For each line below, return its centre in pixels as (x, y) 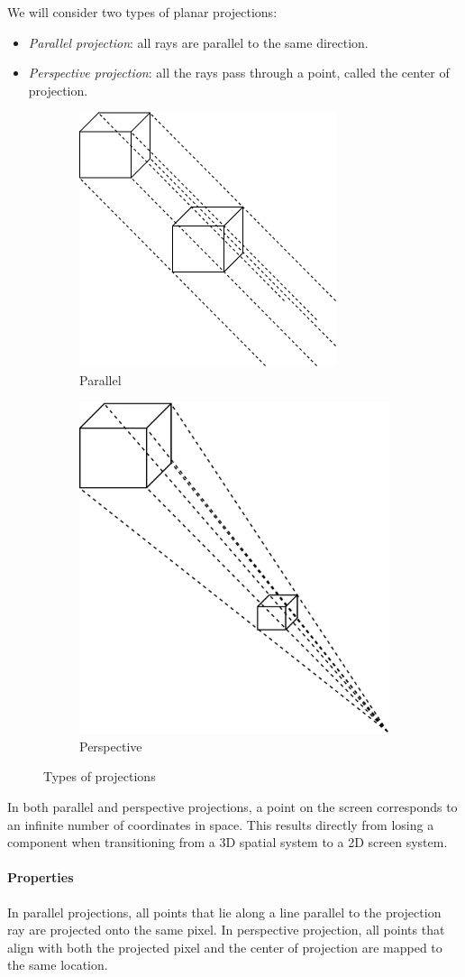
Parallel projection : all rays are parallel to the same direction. (198, 42)
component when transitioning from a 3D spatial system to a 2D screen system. (228, 842)
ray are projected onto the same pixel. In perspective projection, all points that (226, 930)
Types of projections (100, 776)
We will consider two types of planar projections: (142, 12)
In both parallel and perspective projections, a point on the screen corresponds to (232, 807)
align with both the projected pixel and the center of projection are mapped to (225, 947)
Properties (41, 877)
